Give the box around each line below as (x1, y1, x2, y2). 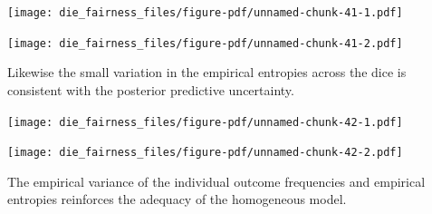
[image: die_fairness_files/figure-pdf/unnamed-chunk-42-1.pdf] (7, 115, 403, 129)
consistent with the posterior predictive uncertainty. (7, 80, 294, 99)
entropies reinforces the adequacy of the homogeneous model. (7, 190, 347, 209)
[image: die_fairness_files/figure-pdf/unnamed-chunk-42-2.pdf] (7, 146, 403, 160)
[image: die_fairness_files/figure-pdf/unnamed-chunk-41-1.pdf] (7, 6, 403, 19)
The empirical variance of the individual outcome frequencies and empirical (7, 171, 426, 190)
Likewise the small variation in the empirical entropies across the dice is (7, 63, 407, 82)
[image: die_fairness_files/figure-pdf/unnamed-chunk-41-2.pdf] (7, 36, 403, 50)
